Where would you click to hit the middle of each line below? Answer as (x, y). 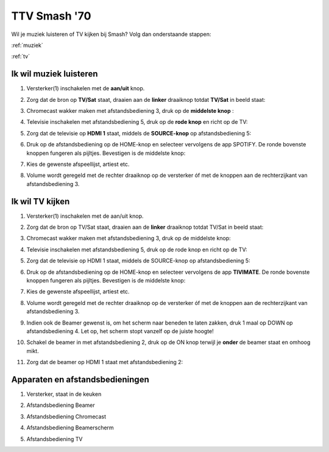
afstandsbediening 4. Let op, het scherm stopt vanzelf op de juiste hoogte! (120, 331)
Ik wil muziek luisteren (55, 74)
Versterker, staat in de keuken (64, 394)
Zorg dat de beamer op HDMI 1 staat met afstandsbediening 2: (105, 362)
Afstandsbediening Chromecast (66, 416)
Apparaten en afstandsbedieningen (80, 379)
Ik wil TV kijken (41, 201)
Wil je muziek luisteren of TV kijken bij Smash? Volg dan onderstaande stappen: (111, 34)
